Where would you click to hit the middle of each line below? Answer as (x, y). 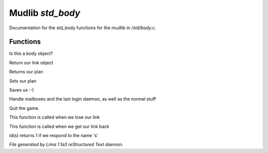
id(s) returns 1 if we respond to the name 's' (54, 135)
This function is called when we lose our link (55, 117)
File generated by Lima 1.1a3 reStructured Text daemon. (66, 145)
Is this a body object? (31, 53)
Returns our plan (26, 72)
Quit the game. (24, 108)
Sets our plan (23, 81)
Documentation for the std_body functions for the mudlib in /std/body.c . (83, 28)
